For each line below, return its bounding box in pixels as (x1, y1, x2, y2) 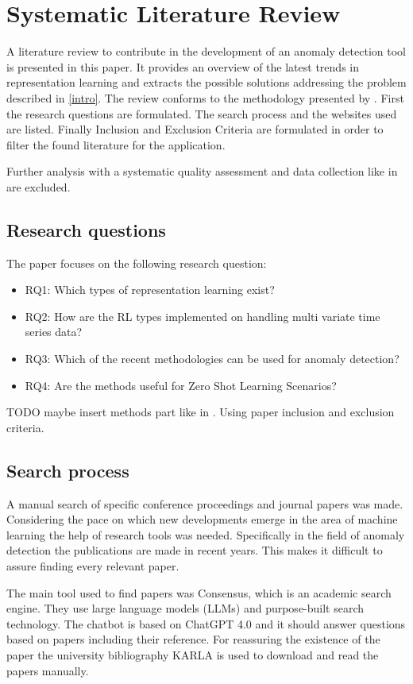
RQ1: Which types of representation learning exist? (25, 281, 275, 298)
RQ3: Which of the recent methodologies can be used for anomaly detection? (25, 350, 399, 367)
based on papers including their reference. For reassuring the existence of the (6, 631, 380, 647)
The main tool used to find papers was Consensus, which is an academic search (6, 584, 392, 601)
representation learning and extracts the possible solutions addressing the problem (6, 74, 407, 91)
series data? (25, 323, 83, 340)
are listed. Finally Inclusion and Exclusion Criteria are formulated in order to (6, 121, 384, 137)
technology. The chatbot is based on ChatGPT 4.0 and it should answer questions (6, 615, 406, 632)
